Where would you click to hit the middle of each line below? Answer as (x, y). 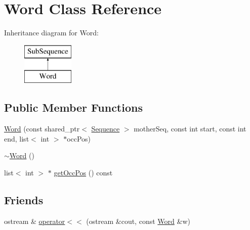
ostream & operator (35, 221)
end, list (17, 138)
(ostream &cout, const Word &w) (138, 221)
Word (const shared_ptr (42, 129)
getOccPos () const (83, 172)
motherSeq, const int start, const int (190, 129)
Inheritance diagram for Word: (51, 33)
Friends (24, 199)
